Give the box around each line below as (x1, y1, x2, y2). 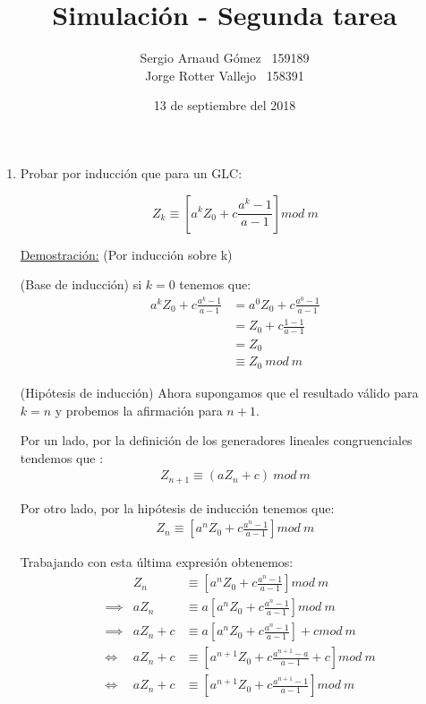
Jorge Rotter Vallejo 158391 (145, 65, 304, 84)
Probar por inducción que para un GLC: (20, 163, 243, 182)
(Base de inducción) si (20, 275, 142, 294)
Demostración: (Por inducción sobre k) (20, 245, 233, 263)
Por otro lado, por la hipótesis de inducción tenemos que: (20, 498, 335, 517)
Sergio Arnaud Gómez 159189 (140, 48, 310, 67)
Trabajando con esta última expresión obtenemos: (20, 553, 294, 571)
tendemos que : (20, 448, 104, 467)
